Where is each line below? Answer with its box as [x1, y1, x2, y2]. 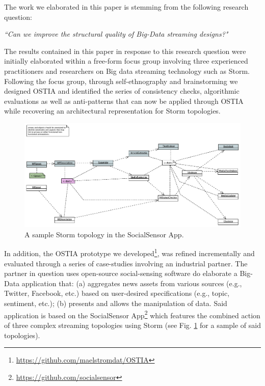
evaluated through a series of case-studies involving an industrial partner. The [4, 258, 248, 268]
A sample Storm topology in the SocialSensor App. [24, 229, 184, 239]
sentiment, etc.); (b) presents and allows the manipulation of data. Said [4, 298, 227, 309]
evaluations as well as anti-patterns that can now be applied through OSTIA [4, 95, 244, 106]
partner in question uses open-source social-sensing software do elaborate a [4, 268, 237, 279]
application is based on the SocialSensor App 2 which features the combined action [4, 308, 260, 320]
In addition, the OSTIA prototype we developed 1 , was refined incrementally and [4, 246, 255, 259]
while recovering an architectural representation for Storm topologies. [4, 105, 221, 116]
